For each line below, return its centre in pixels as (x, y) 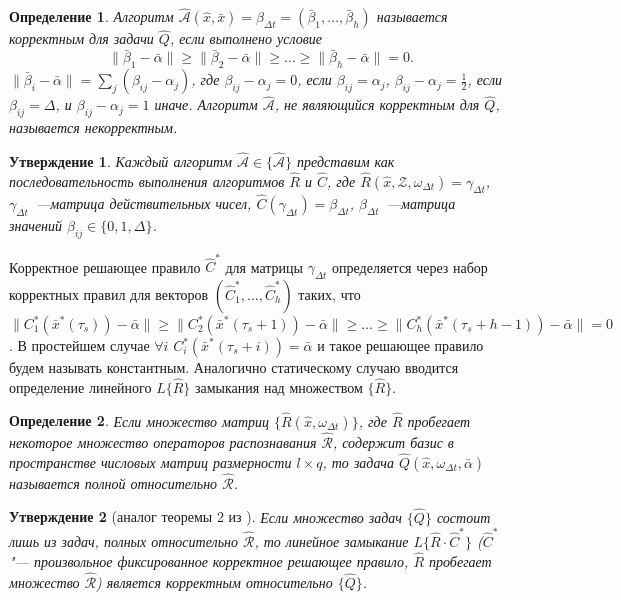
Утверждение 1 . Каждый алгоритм (120, 160)
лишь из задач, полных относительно (123, 541)
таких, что (329, 294)
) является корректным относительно (214, 581)
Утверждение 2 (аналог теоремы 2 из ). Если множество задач (205, 516)
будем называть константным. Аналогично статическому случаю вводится (234, 367)
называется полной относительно (113, 482)
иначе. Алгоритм (206, 104)
